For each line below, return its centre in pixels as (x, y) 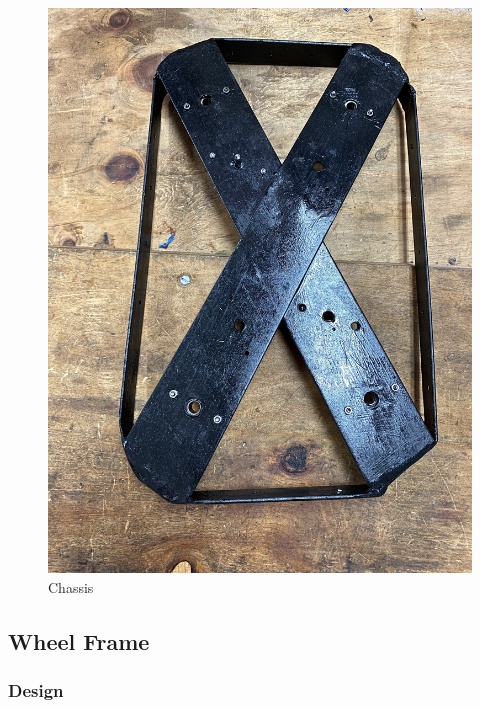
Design (36, 690)
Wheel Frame (79, 640)
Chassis (71, 586)
